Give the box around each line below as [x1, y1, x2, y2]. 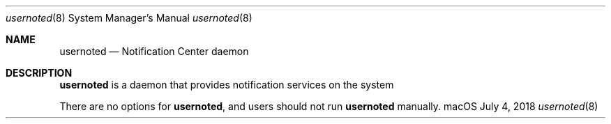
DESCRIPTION [6, 67, 73, 79]
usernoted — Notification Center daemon [59, 45, 249, 57]
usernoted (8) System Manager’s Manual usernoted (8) [6, 12, 252, 24]
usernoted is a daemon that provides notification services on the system [59, 79, 394, 91]
